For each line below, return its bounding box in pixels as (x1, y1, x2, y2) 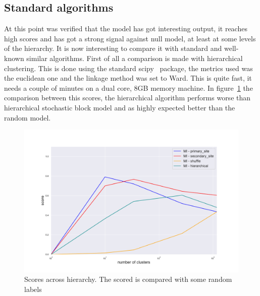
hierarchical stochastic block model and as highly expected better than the (4, 102, 235, 112)
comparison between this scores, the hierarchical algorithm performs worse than (4, 92, 251, 103)
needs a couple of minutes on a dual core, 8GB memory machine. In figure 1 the (4, 82, 253, 93)
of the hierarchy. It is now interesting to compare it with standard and (4, 43, 222, 53)
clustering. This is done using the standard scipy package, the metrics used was (4, 63, 253, 73)
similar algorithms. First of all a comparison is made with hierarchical (26, 52, 243, 63)
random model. (4, 112, 51, 123)
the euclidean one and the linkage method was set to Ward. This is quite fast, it (4, 73, 252, 83)
